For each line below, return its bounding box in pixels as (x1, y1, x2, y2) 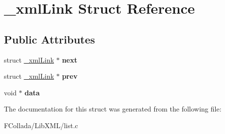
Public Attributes (4, 31, 95, 46)
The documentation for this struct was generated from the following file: (4, 104, 222, 114)
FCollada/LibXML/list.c (4, 120, 78, 130)
